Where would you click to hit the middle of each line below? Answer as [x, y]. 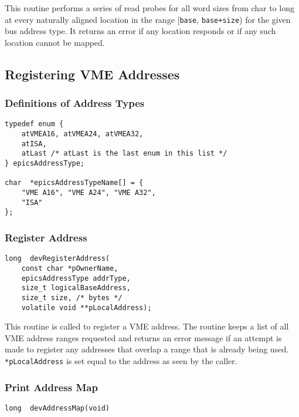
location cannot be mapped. [55, 42]
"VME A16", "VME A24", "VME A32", [89, 193]
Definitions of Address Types [75, 103]
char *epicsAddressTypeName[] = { [74, 183]
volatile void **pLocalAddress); [86, 307]
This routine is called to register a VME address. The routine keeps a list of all [147, 326]
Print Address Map [51, 387]
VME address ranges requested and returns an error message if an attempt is [143, 337]
